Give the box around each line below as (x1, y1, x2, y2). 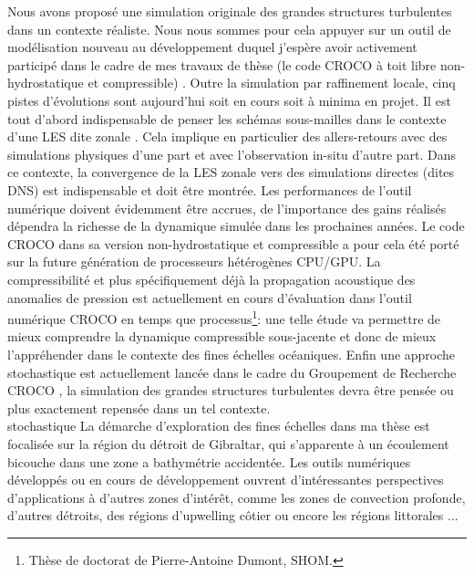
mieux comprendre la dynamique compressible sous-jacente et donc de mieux (7, 327, 437, 346)
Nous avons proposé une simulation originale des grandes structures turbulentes (7, 2, 452, 20)
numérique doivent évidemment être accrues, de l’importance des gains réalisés (7, 198, 447, 217)
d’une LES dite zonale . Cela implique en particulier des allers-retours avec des (7, 127, 448, 146)
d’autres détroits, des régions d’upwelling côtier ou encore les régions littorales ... (7, 506, 459, 525)
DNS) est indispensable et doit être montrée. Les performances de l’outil (7, 180, 412, 199)
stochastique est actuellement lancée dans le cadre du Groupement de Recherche (7, 362, 457, 382)
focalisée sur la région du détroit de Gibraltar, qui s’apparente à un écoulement (7, 434, 449, 453)
